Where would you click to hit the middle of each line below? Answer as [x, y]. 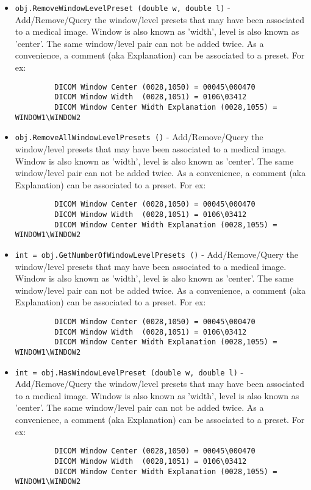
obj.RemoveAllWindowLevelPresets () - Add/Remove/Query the [139, 137]
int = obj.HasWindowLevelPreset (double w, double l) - [129, 371]
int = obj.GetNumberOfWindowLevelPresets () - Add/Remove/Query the [157, 254]
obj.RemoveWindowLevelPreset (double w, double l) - [123, 7]
